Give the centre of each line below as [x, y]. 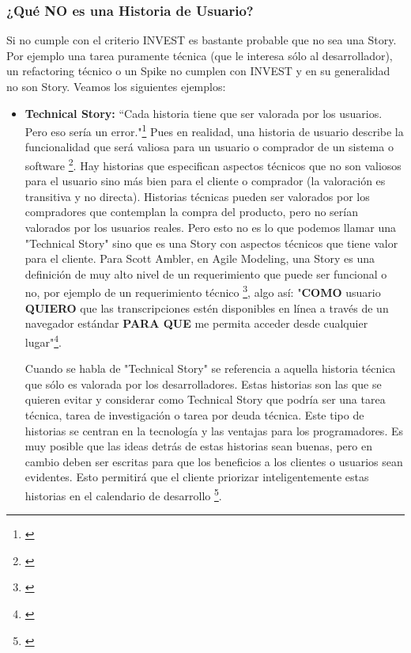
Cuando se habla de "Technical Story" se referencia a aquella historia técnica [210, 368]
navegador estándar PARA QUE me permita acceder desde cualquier [196, 323]
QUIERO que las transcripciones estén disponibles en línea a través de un [207, 308]
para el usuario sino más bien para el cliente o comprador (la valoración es [205, 181]
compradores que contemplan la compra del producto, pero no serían [191, 212]
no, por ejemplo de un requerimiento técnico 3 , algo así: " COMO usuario [203, 291]
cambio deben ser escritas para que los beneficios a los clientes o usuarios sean [214, 461]
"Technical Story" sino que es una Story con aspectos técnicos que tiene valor [211, 243]
